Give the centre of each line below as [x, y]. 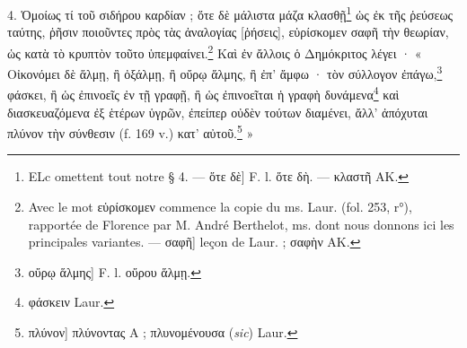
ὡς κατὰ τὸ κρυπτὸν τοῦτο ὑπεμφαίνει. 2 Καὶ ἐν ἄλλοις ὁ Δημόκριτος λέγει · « [215, 51]
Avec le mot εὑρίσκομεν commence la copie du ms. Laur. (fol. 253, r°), [220, 207]
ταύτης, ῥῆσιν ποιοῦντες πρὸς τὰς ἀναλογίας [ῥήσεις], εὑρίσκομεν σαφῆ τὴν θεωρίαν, [228, 32]
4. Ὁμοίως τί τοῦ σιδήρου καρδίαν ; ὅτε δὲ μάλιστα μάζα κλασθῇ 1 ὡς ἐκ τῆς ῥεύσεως [230, 13]
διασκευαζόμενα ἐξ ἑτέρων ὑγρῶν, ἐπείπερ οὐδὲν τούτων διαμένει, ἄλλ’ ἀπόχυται [218, 112]
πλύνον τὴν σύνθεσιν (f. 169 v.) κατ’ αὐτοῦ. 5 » [131, 131]
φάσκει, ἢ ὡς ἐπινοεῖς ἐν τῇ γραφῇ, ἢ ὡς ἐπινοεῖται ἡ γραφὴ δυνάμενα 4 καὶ [203, 93]
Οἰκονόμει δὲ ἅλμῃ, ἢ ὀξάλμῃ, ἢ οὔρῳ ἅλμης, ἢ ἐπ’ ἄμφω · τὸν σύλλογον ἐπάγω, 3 [225, 72]
